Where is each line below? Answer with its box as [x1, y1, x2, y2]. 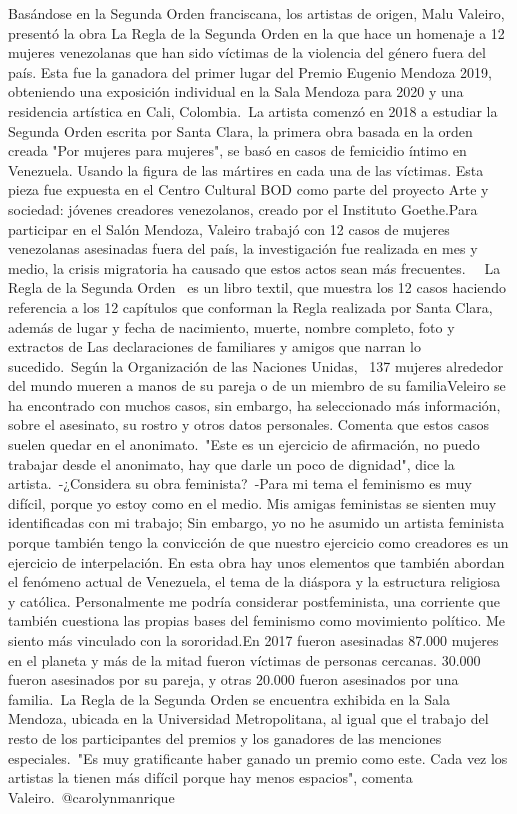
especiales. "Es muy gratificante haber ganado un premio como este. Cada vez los [8, 747, 508, 768]
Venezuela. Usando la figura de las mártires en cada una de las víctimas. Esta [8, 159, 484, 180]
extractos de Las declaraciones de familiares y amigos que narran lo [8, 336, 421, 357]
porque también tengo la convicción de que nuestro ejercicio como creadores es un [8, 532, 509, 553]
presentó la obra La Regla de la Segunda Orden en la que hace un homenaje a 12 [8, 22, 505, 43]
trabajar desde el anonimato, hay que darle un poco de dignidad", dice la [8, 453, 455, 474]
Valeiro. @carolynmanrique [8, 786, 175, 807]
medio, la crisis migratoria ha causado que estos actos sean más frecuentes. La [8, 257, 501, 278]
